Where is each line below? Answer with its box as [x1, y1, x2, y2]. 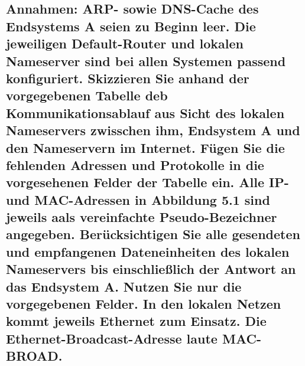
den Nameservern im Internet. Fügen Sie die [6, 138, 285, 156]
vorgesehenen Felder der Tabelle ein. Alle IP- [6, 173, 289, 191]
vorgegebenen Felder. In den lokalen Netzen [6, 295, 281, 313]
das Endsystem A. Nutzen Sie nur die [6, 277, 242, 295]
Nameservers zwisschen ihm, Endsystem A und [6, 121, 300, 139]
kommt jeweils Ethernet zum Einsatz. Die [6, 312, 267, 330]
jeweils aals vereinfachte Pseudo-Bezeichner [6, 208, 277, 226]
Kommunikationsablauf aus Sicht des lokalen [6, 103, 285, 122]
